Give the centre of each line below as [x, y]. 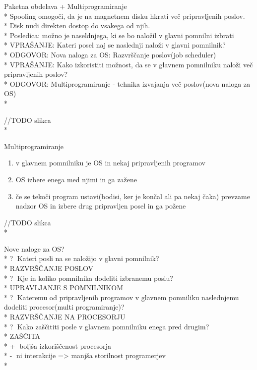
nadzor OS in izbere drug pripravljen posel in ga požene [101, 206]
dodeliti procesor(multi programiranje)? [64, 307]
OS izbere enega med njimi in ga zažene [76, 179]
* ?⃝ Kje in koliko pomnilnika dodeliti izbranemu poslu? [89, 278]
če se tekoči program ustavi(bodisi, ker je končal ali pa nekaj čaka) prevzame [133, 196]
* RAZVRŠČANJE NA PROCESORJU [65, 317]
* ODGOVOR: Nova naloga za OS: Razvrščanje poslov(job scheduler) [110, 54]
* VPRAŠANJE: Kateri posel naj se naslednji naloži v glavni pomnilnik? [115, 45]
